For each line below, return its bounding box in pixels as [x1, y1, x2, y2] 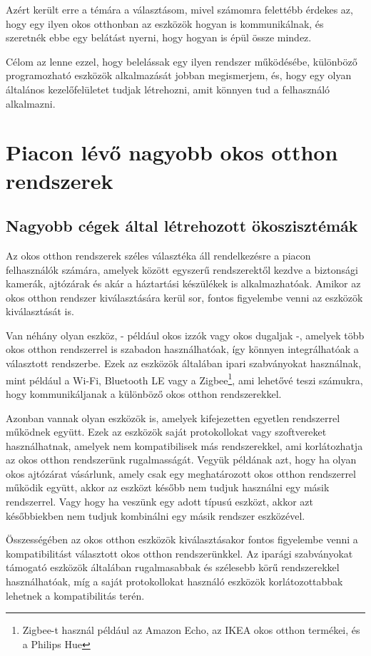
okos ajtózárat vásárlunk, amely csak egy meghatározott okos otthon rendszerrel [6, 466, 356, 481]
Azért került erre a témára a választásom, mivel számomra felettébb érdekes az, [6, 2, 353, 16]
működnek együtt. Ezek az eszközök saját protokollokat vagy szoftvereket [6, 424, 327, 439]
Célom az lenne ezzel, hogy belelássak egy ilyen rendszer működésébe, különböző [6, 53, 357, 68]
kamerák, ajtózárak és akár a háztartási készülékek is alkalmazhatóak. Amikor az [6, 276, 361, 291]
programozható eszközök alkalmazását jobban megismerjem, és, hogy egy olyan [6, 68, 352, 83]
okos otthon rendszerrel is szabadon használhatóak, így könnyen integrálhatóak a [6, 342, 359, 357]
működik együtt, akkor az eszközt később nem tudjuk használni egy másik [6, 480, 330, 495]
